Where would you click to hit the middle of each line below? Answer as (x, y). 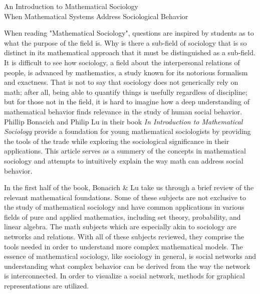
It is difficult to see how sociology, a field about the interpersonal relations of (122, 62)
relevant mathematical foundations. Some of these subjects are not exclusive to (125, 197)
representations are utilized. (47, 286)
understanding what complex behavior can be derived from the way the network (127, 266)
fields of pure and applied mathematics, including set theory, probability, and (122, 216)
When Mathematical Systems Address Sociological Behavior (96, 16)
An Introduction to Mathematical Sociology (71, 6)
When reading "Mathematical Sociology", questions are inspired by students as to (129, 33)
